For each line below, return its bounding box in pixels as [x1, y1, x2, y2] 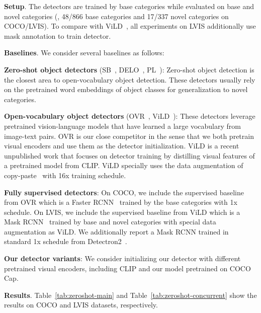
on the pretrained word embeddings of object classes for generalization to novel [4, 84, 248, 95]
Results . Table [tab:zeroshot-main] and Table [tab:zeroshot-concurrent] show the [4, 289, 257, 300]
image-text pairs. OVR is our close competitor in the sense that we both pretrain [4, 130, 254, 141]
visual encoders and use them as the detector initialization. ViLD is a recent [4, 140, 239, 151]
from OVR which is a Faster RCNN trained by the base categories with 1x [4, 197, 237, 207]
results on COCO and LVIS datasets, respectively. [4, 299, 158, 310]
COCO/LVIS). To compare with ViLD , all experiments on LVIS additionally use [4, 21, 256, 31]
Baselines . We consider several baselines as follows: [4, 47, 164, 58]
